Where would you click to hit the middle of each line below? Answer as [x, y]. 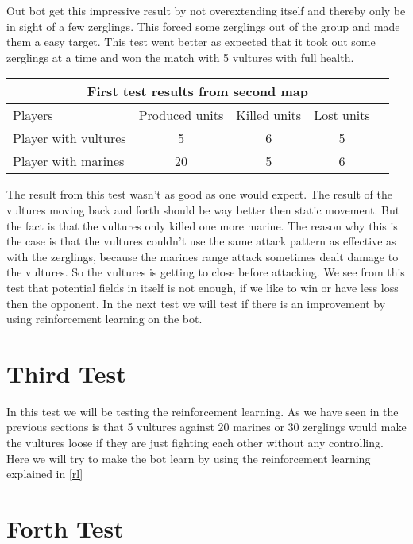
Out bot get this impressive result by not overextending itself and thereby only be [206, 10]
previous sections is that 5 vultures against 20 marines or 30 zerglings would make [206, 427]
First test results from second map [197, 91]
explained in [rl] [45, 474]
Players [33, 115]
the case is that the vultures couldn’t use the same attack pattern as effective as [201, 241]
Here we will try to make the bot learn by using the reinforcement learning [189, 458]
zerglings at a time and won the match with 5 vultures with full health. [180, 57]
